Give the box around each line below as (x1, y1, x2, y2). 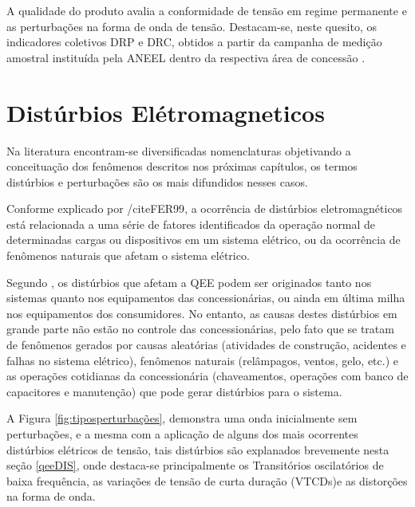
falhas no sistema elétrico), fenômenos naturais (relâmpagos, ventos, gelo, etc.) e (6, 352, 398, 368)
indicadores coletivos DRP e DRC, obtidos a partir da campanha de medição (6, 33, 382, 50)
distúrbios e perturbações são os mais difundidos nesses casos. (6, 173, 308, 190)
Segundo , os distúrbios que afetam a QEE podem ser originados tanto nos (6, 273, 372, 290)
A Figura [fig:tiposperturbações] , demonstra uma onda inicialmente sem (6, 410, 358, 426)
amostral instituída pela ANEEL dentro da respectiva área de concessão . (6, 49, 366, 65)
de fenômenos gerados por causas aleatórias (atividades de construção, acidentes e (6, 336, 406, 353)
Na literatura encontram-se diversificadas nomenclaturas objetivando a (6, 142, 351, 159)
